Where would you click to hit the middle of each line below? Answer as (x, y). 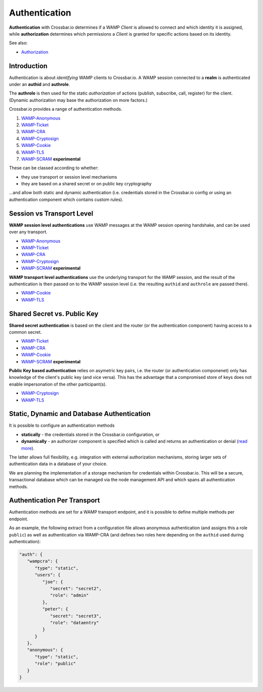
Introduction (28, 66)
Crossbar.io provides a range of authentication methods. (66, 109)
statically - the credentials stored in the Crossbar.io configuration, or (90, 435)
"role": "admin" (69, 595)
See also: (18, 43)
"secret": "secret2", (76, 588)
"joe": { (53, 582)
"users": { (48, 575)
